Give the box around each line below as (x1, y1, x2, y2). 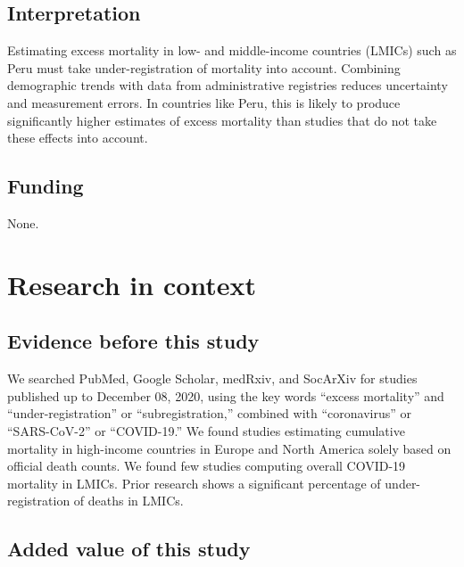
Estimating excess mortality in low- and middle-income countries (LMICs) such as (7, 41, 457, 60)
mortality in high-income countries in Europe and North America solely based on (7, 439, 452, 457)
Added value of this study (7, 535, 251, 563)
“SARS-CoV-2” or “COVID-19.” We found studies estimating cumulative (7, 421, 405, 440)
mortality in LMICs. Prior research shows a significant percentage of (7, 473, 381, 492)
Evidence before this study (7, 327, 260, 355)
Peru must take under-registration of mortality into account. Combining (7, 58, 401, 77)
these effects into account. (7, 128, 148, 147)
